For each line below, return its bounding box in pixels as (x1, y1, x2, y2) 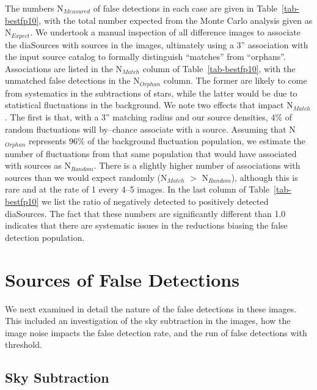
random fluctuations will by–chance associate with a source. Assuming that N (5, 122, 296, 135)
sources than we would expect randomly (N (5, 171, 167, 183)
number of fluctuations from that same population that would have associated (5, 147, 297, 160)
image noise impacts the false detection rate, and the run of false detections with (5, 326, 307, 339)
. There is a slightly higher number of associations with (93, 159, 301, 172)
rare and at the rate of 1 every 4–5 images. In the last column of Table (5, 183, 270, 196)
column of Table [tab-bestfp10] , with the (142, 62, 296, 75)
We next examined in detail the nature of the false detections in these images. (5, 302, 297, 315)
